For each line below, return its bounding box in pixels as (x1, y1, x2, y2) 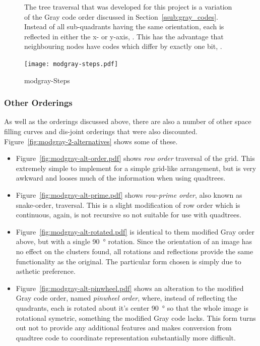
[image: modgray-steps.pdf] (24, 60, 118, 68)
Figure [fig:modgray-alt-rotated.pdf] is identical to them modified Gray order (16, 226, 254, 237)
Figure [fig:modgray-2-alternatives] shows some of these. (4, 136, 178, 146)
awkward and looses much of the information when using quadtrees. (16, 172, 226, 183)
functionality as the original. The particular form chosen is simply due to (16, 256, 241, 266)
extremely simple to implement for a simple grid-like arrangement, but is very (16, 162, 256, 173)
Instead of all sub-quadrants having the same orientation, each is (24, 21, 224, 32)
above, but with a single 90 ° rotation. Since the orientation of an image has (16, 236, 252, 247)
